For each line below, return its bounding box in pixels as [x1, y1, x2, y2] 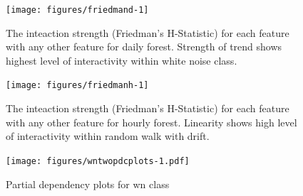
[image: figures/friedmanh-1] [6, 80, 149, 91]
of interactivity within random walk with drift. [6, 129, 210, 143]
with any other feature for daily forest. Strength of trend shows [6, 39, 282, 54]
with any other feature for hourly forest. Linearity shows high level [6, 114, 297, 129]
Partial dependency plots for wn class [6, 176, 170, 191]
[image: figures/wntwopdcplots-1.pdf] [6, 156, 190, 166]
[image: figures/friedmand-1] [6, 5, 149, 15]
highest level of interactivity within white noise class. [6, 53, 237, 67]
